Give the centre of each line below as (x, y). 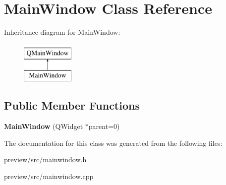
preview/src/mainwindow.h (45, 159)
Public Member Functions (72, 105)
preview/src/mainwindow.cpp (49, 176)
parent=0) (104, 126)
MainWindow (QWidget (44, 126)
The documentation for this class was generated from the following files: (113, 143)
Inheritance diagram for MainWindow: (62, 32)
